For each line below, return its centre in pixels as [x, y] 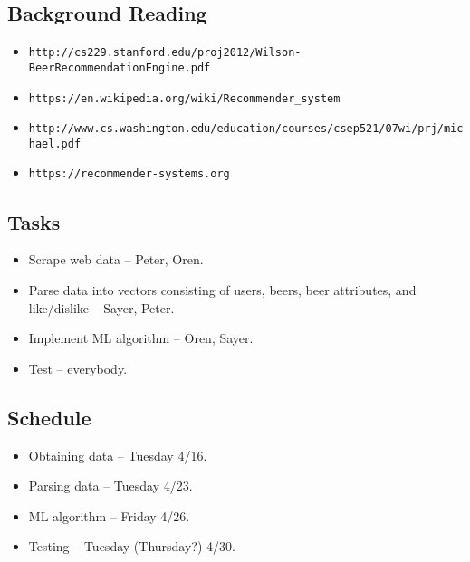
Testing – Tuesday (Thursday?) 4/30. [132, 546]
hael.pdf [55, 143]
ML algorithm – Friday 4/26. [109, 515]
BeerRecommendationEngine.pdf [120, 67]
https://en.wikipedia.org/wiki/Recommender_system [184, 98]
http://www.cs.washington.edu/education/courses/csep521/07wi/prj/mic [246, 129]
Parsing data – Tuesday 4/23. [110, 486]
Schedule [49, 417]
